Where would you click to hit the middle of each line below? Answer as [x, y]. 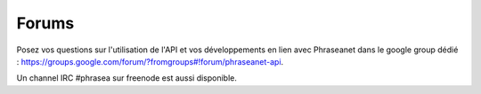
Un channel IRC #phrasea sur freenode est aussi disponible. [127, 78]
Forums [45, 23]
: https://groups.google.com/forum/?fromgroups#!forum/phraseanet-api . [150, 61]
